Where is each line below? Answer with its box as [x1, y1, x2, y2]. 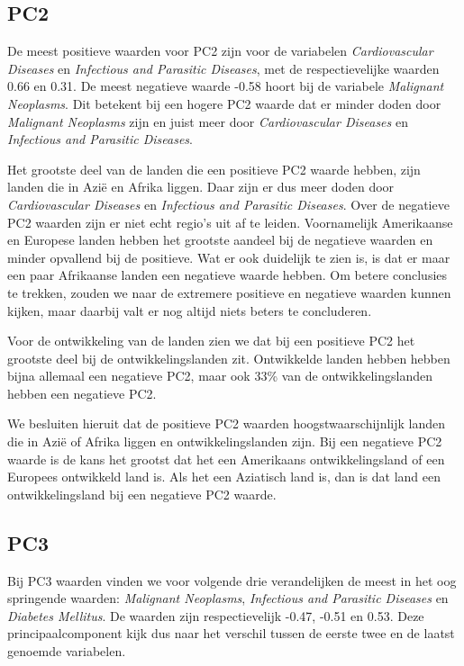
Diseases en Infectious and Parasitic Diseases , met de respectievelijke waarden [7, 58, 440, 77]
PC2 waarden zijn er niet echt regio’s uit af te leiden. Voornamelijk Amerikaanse [7, 212, 453, 231]
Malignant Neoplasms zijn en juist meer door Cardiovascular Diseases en [7, 112, 408, 130]
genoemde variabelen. [7, 642, 126, 661]
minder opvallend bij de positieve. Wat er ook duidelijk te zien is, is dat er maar [7, 247, 450, 266]
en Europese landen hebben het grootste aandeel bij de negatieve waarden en [7, 230, 433, 249]
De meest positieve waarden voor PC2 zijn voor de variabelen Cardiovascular [7, 41, 433, 60]
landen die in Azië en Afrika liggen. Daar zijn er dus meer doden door [7, 177, 395, 196]
